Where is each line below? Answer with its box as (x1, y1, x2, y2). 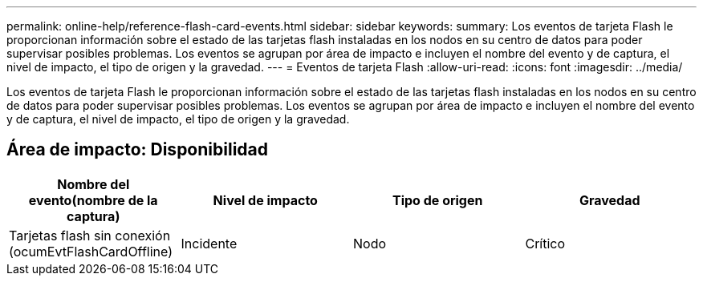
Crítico (525, 235, 566, 252)
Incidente (181, 235, 238, 252)
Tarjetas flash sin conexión (9, 227, 171, 244)
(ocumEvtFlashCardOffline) (9, 243, 173, 260)
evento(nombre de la (28, 191, 158, 208)
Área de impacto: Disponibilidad (6, 139, 268, 160)
